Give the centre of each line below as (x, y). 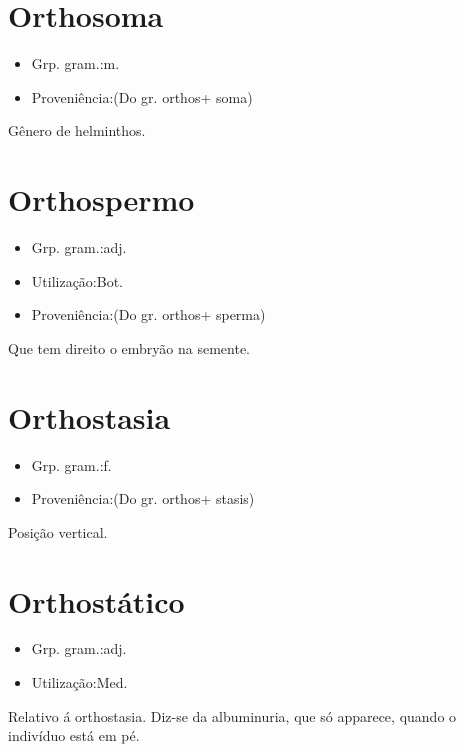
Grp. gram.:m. (75, 63)
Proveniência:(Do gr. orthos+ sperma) (148, 314)
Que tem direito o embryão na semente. (129, 347)
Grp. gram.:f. (71, 464)
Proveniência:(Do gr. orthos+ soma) (142, 96)
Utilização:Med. (79, 682)
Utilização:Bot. (77, 280)
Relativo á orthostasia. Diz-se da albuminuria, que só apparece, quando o (232, 715)
